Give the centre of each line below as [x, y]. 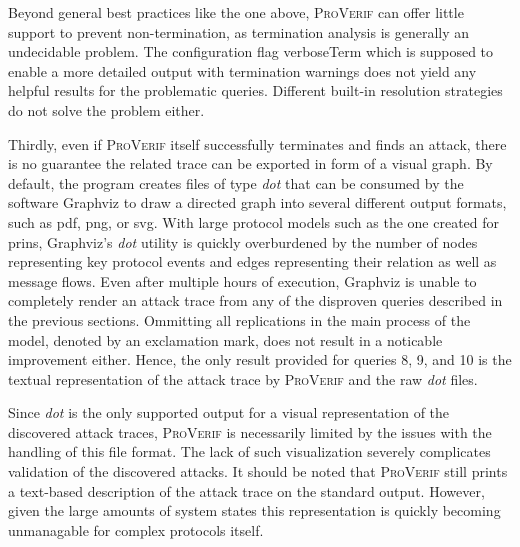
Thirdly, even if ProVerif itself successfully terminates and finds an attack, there [257, 143]
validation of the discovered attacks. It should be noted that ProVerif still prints [258, 471]
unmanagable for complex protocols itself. [136, 529]
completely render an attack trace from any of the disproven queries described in [255, 300]
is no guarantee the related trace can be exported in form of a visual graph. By [250, 163]
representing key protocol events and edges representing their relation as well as [252, 261]
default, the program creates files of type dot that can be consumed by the [236, 182]
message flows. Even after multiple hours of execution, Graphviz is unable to [242, 280]
